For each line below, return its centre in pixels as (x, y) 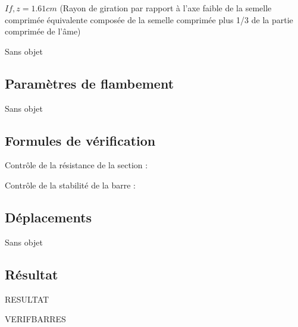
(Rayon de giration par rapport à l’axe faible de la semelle (166, 8)
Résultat (32, 274)
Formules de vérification (80, 140)
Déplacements (48, 217)
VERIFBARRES (35, 319)
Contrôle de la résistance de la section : (76, 165)
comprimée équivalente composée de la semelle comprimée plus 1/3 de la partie (149, 19)
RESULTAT (27, 299)
